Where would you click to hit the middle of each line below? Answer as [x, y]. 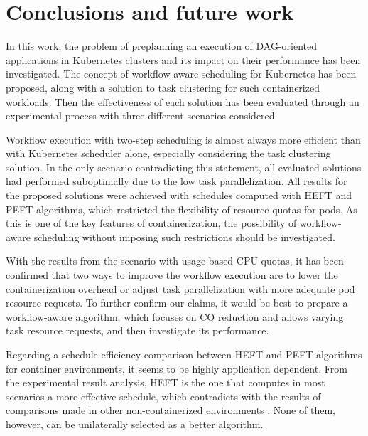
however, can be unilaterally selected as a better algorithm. [135, 424]
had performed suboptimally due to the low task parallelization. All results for [177, 181]
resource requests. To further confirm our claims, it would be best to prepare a [177, 303]
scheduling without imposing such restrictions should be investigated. [184, 236]
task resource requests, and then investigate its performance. [137, 330]
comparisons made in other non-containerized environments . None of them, [171, 410]
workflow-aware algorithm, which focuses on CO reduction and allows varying [175, 316]
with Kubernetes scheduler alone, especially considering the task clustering [168, 153]
